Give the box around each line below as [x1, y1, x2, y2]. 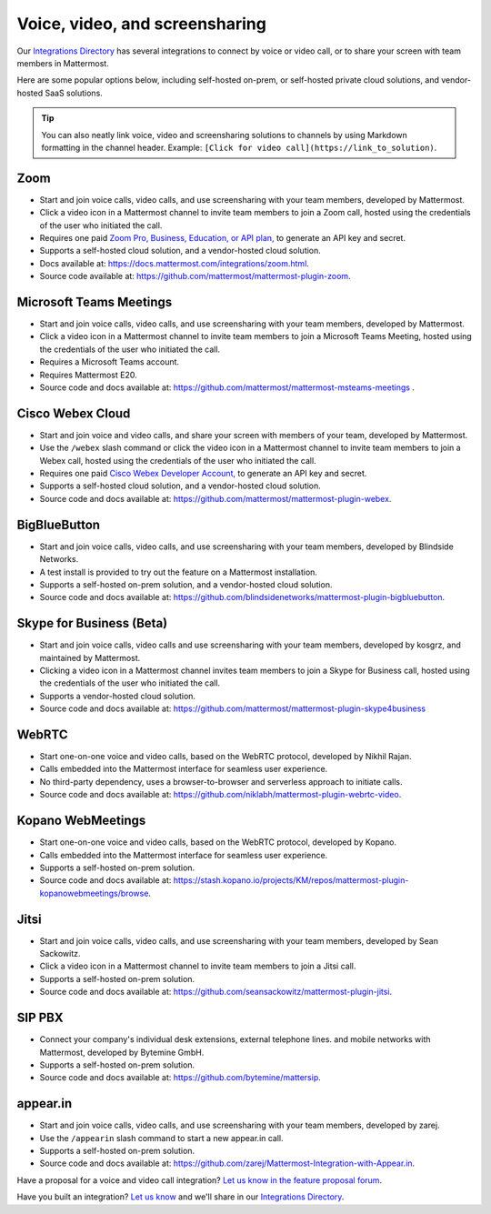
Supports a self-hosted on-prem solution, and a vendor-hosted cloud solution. [39, 578, 333, 590]
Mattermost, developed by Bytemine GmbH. [39, 1047, 205, 1058]
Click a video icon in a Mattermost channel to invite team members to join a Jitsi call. [39, 960, 356, 972]
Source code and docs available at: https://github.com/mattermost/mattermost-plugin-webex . [39, 493, 392, 504]
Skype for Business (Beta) [16, 616, 168, 631]
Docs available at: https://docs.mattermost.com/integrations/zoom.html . [39, 257, 309, 268]
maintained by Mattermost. [39, 652, 141, 663]
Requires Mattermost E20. [39, 369, 137, 380]
